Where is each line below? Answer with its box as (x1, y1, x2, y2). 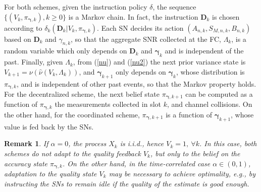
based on (4, 33, 31, 44)
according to (4, 22, 42, 33)
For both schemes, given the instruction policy (4, 2, 147, 12)
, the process (68, 138, 107, 149)
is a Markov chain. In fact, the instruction (68, 11, 198, 22)
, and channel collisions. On (167, 99, 252, 109)
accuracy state (4, 158, 48, 168)
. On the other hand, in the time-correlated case (63, 158, 211, 168)
